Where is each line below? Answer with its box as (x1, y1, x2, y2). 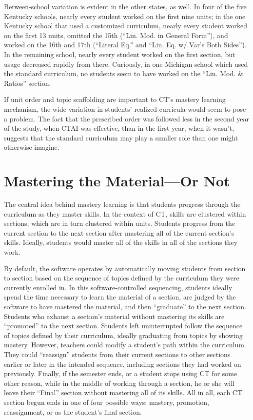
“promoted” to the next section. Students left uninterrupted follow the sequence (4, 320, 243, 331)
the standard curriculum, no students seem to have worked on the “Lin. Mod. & (4, 68, 243, 79)
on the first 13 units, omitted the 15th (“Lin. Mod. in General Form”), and (4, 30, 228, 40)
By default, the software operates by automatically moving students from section (4, 263, 246, 273)
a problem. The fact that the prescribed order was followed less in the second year (4, 113, 250, 123)
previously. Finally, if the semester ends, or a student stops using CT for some (4, 368, 237, 379)
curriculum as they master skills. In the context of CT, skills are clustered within (4, 208, 246, 219)
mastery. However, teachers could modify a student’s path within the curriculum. (4, 340, 246, 350)
